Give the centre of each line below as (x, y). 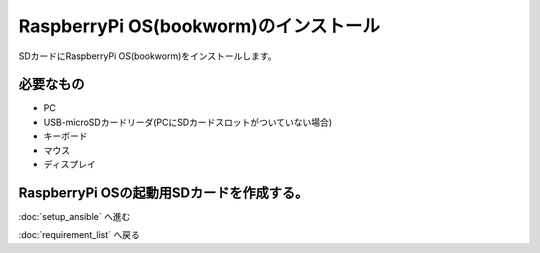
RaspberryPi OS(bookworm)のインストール (199, 26)
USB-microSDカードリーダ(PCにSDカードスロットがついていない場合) (188, 122)
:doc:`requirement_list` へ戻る (79, 235)
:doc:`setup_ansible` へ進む (74, 216)
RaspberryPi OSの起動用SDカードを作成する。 (163, 192)
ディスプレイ (70, 164)
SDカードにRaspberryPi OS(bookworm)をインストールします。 (147, 56)
